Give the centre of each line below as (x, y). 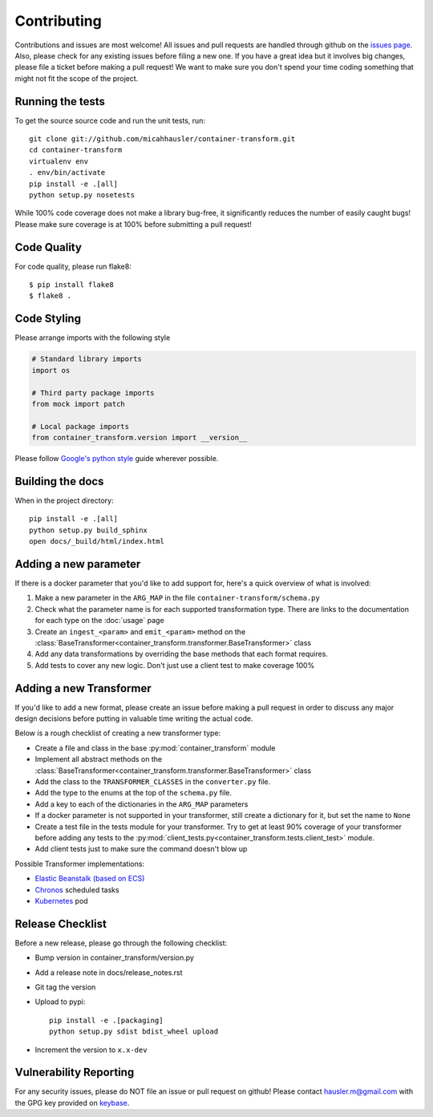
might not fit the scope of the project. (77, 78)
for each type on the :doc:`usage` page (99, 621)
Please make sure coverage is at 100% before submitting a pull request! (134, 224)
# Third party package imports (93, 393)
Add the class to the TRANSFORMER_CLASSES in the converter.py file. (153, 782)
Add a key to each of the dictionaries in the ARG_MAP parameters (142, 804)
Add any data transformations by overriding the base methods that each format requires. (182, 654)
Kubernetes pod (61, 900)
